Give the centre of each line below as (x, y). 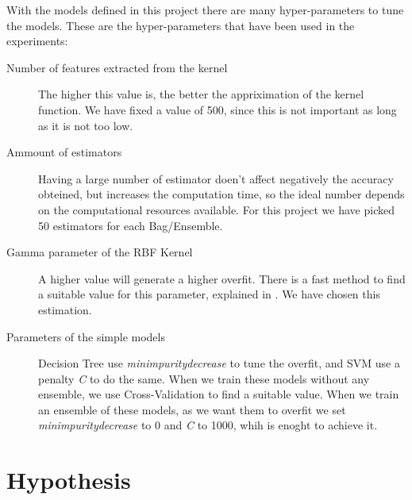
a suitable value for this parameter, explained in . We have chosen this (209, 294)
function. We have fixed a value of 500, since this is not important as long (218, 109)
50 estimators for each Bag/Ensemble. (131, 225)
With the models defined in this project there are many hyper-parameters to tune (205, 10)
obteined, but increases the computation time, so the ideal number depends (221, 194)
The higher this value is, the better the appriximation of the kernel (201, 94)
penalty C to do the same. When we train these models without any (204, 378)
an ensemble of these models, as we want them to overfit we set (192, 409)
